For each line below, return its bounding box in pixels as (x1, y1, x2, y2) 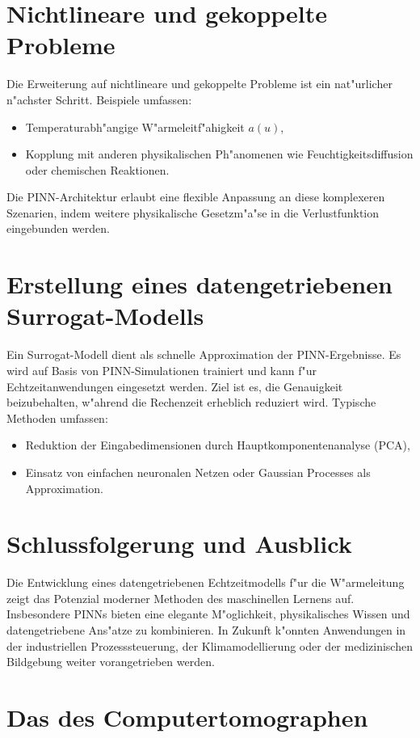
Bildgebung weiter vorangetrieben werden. (6, 653, 215, 670)
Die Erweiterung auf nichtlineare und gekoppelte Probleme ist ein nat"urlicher (6, 75, 393, 92)
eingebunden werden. (6, 220, 111, 237)
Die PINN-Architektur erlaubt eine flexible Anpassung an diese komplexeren (6, 188, 385, 205)
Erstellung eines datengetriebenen (6, 268, 393, 301)
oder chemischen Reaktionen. (25, 161, 170, 178)
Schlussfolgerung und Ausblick (6, 527, 352, 560)
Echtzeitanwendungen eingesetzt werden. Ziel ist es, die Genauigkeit (6, 377, 343, 394)
